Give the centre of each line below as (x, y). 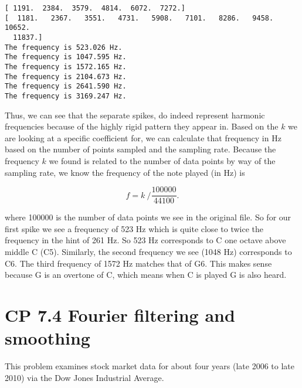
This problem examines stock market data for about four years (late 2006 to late (150, 366)
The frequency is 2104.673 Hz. (66, 76)
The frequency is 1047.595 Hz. (66, 57)
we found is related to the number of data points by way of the (162, 160)
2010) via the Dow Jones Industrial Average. (84, 377)
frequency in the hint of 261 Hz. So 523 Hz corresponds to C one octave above (145, 240)
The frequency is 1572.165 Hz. (66, 67)
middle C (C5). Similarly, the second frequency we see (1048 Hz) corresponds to (148, 251)
